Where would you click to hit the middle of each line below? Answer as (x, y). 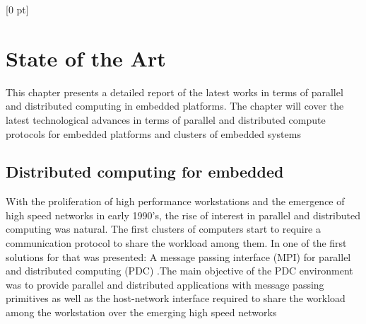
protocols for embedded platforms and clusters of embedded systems (153, 133)
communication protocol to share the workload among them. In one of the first (176, 243)
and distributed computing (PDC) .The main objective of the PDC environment (179, 271)
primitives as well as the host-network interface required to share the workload (176, 298)
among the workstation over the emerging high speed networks (141, 312)
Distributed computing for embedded (145, 172)
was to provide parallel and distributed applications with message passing (165, 284)
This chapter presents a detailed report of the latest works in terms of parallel (175, 92)
